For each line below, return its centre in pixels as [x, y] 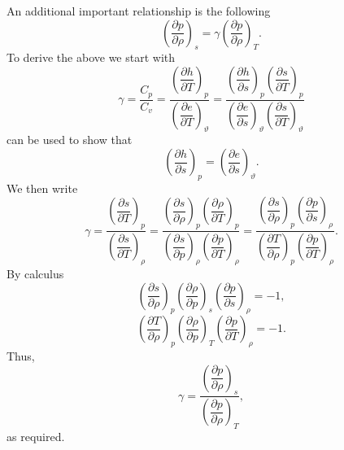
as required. [36, 437]
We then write [42, 188]
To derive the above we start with [91, 57]
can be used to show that [70, 140]
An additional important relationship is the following [139, 11]
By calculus [35, 273]
